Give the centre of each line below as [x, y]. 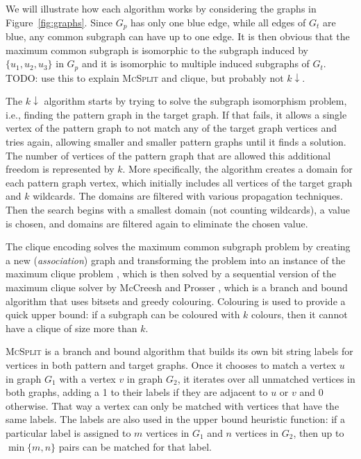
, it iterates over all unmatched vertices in [266, 378]
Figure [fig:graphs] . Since [59, 22]
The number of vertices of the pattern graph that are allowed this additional [168, 155]
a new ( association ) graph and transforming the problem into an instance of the [176, 260]
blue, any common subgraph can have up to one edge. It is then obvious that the [178, 36]
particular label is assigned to [68, 432]
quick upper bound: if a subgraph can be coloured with [123, 314]
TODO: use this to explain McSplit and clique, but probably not [145, 77]
